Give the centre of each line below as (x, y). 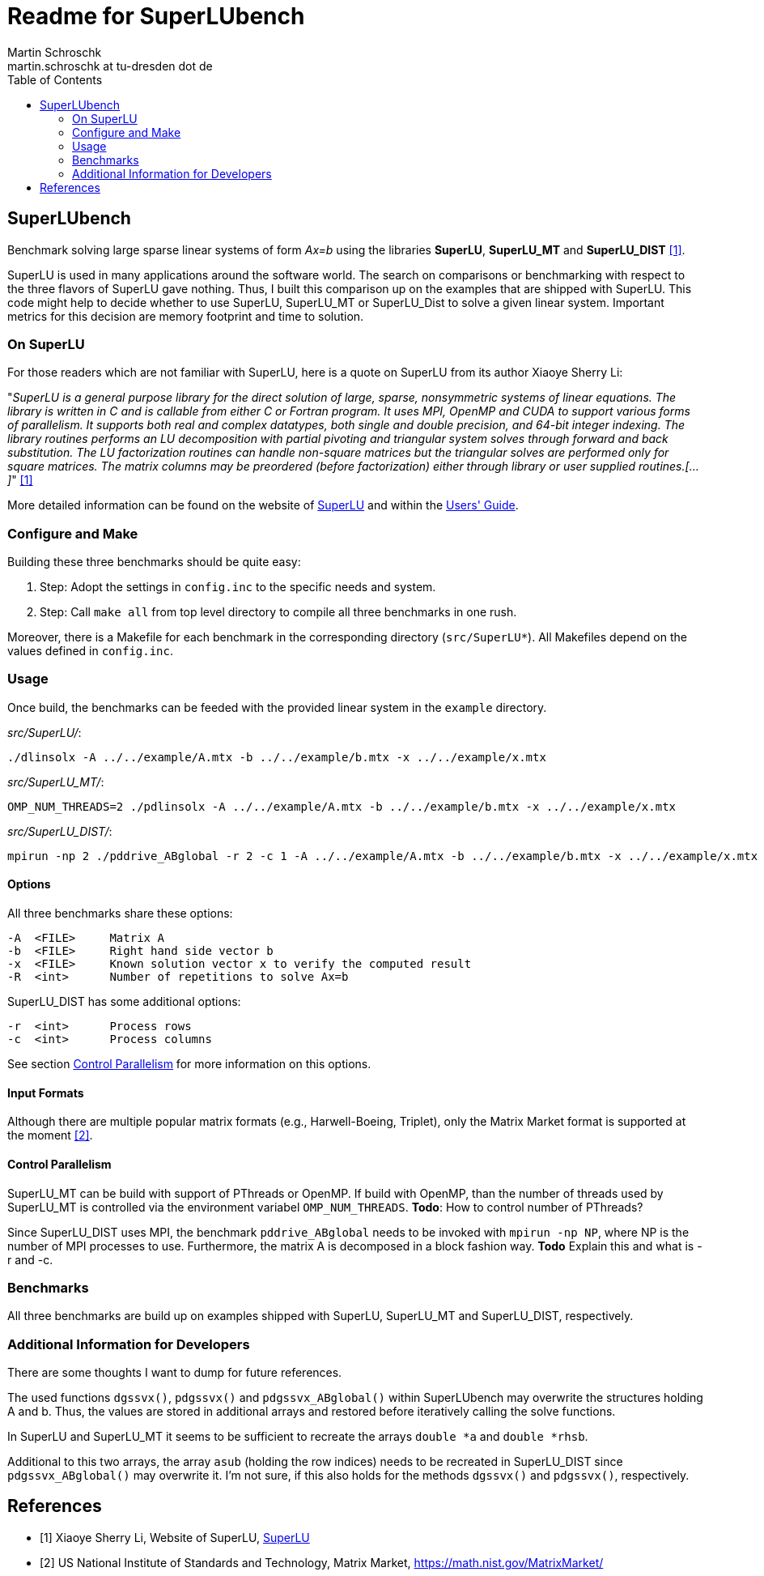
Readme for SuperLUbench (156, 16)
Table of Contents (55, 79)
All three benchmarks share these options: (120, 914)
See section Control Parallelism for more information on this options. (189, 1064)
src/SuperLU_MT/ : (56, 782)
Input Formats (46, 1093)
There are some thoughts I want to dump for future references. (175, 1372)
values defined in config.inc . (91, 651)
